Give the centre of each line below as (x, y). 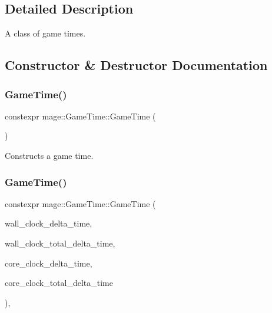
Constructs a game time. (49, 155)
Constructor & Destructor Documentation (136, 65)
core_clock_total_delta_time (59, 283)
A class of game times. (45, 33)
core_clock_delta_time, (49, 263)
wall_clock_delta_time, (49, 223)
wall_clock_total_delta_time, (60, 243)
